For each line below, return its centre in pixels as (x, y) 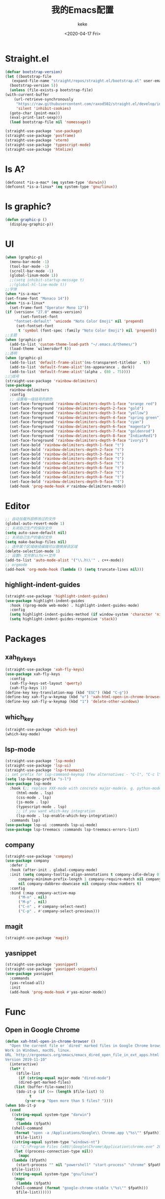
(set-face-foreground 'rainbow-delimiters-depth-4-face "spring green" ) (85, 417)
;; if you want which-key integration (56, 811)
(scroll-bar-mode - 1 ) (32, 271)
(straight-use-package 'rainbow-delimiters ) (51, 381)
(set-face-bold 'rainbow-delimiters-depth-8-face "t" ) (67, 477)
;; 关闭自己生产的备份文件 (29, 537)
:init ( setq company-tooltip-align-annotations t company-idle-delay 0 (84, 875)
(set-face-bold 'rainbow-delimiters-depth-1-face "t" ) (67, 445)
